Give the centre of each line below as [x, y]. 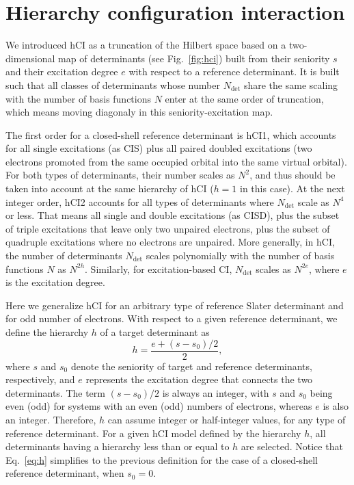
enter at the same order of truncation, [244, 98]
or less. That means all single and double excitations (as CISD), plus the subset [173, 215]
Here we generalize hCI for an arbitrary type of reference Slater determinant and [175, 305]
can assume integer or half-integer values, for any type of [227, 420]
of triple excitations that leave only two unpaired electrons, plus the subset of [168, 228]
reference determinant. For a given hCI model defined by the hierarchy [153, 433]
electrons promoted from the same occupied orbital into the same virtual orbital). [176, 161]
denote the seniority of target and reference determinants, [191, 366]
